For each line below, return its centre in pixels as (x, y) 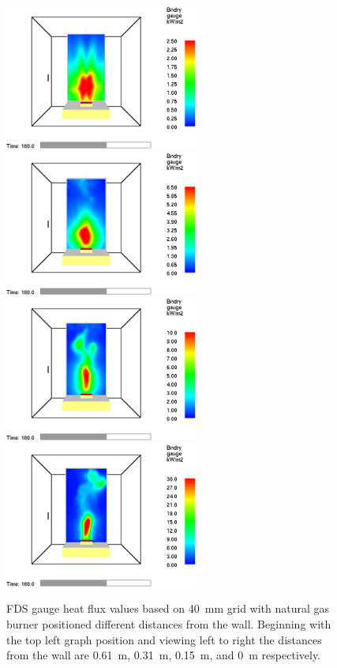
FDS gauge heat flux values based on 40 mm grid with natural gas (168, 608)
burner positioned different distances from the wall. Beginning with (169, 623)
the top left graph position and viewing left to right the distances (164, 639)
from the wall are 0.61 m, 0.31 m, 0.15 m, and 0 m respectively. (164, 655)
